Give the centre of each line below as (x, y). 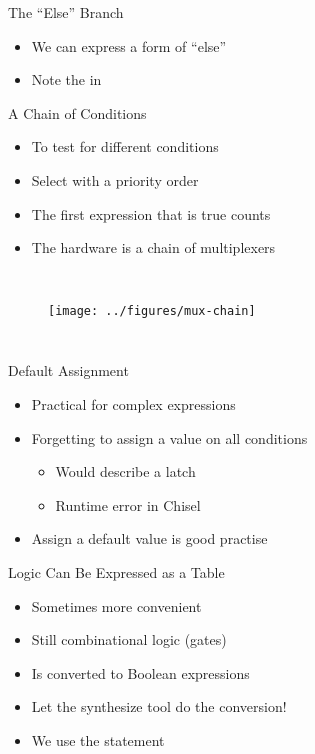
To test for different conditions (125, 146)
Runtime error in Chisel (128, 504)
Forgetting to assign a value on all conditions (169, 437)
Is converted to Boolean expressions (140, 672)
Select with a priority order (115, 179)
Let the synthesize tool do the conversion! (159, 706)
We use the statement (98, 739)
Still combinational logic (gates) (129, 639)
